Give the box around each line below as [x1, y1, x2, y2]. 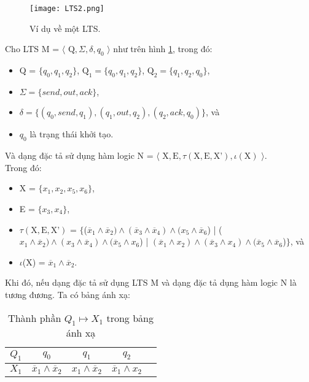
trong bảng [106, 310, 154, 325]
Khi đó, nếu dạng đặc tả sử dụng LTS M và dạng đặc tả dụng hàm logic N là [5, 276, 297, 289]
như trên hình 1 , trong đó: [113, 42, 213, 55]
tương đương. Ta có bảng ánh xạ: [5, 288, 130, 300]
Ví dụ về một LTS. [29, 21, 101, 34]
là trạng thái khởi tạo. [29, 128, 114, 140]
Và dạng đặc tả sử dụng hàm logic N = [5, 149, 154, 162]
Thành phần [8, 310, 61, 325]
